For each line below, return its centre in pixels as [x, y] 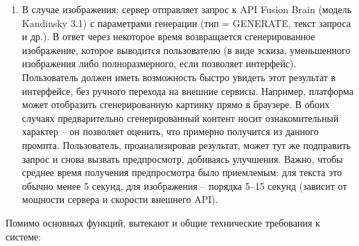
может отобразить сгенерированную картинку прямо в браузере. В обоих [176, 104]
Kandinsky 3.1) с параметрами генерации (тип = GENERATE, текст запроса [186, 23]
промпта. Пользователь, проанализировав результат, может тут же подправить [186, 144]
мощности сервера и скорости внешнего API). [120, 199]
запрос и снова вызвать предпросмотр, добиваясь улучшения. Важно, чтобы [182, 158]
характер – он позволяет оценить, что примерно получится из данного [170, 131]
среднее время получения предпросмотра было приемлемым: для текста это [182, 172]
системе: [24, 236]
